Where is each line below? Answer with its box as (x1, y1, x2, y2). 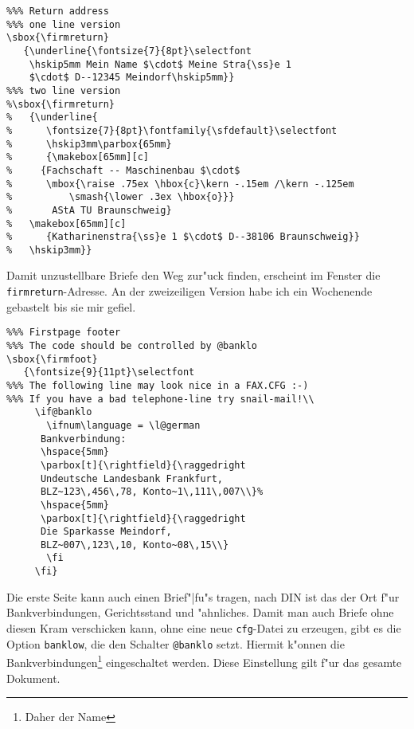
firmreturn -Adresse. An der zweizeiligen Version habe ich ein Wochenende (6, 283, 373, 300)
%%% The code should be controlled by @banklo (6, 339, 257, 351)
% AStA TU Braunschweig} (6, 204, 172, 216)
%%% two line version (6, 84, 121, 96)
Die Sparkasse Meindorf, (40, 526, 172, 538)
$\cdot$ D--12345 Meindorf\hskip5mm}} (29, 72, 235, 84)
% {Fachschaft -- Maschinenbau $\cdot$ (6, 164, 240, 176)
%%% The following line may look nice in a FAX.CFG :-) (6, 379, 309, 391)
